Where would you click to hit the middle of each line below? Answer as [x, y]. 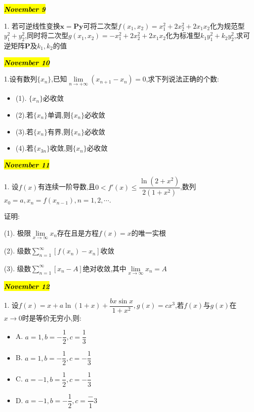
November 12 [27, 286]
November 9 [25, 9]
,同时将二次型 [47, 35]
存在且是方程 [78, 232]
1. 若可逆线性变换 [32, 25]
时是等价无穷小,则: [52, 317]
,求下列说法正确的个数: [183, 79]
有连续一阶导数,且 [66, 186]
